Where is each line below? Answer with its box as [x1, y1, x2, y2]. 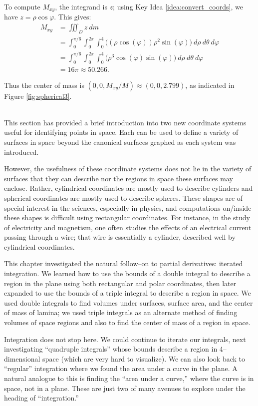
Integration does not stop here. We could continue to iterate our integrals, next [4, 334, 246, 344]
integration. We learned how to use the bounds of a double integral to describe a [4, 268, 251, 279]
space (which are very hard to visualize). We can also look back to [42, 353, 246, 364]
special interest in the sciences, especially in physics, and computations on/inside [4, 202, 252, 213]
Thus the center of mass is [4, 79, 84, 90]
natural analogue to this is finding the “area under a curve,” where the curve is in [4, 373, 254, 383]
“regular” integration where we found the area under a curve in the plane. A [4, 363, 238, 374]
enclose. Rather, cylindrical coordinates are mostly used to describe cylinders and [4, 183, 253, 193]
